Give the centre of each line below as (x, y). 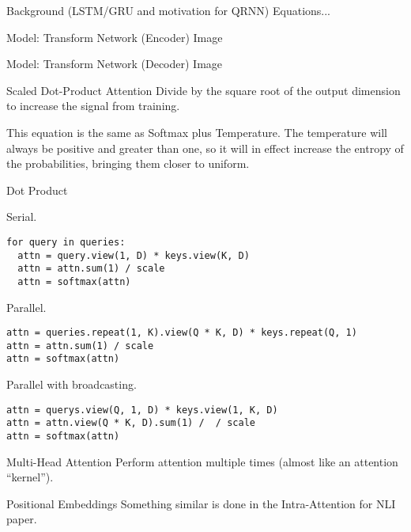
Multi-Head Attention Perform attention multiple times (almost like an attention (202, 461)
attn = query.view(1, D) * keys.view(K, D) (134, 255)
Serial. (22, 217)
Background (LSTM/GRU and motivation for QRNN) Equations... (169, 10)
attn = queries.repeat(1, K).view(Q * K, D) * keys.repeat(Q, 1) (182, 333)
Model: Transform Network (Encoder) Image (115, 37)
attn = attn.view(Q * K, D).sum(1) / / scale (131, 423)
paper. (22, 519)
